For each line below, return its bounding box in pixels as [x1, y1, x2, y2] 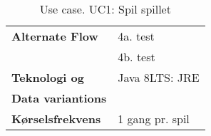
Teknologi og [11, 69, 84, 85]
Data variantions [11, 90, 107, 106]
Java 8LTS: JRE [118, 69, 200, 85]
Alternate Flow [11, 28, 98, 44]
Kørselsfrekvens [11, 110, 101, 127]
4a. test [118, 28, 155, 44]
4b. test [118, 48, 155, 65]
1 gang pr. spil [118, 110, 190, 127]
